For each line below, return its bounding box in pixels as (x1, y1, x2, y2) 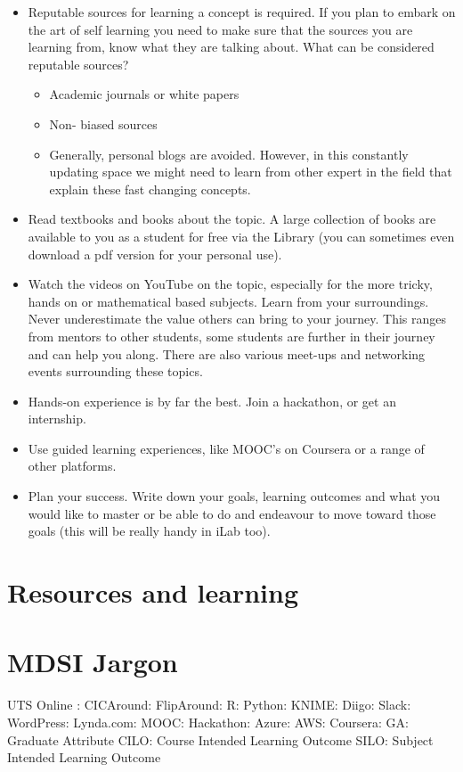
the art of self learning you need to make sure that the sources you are (28, 20, 413, 38)
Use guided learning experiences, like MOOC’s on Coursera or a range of (28, 439, 425, 457)
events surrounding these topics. (28, 362, 203, 381)
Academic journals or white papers (49, 85, 240, 103)
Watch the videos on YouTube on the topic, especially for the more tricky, (28, 275, 433, 293)
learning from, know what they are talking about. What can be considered (28, 37, 435, 56)
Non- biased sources (49, 114, 158, 133)
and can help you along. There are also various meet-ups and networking (28, 344, 426, 363)
